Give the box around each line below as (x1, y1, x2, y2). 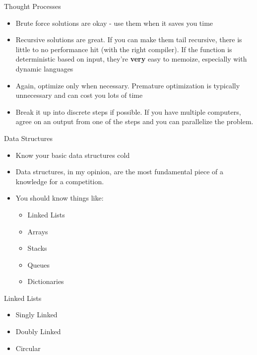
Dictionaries (27, 276, 64, 286)
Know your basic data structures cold (15, 149, 130, 160)
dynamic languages (15, 63, 73, 73)
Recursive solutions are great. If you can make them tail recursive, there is (15, 34, 242, 45)
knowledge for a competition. (15, 176, 104, 186)
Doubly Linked (15, 326, 61, 337)
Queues (27, 259, 50, 270)
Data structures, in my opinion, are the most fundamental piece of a (15, 166, 224, 177)
